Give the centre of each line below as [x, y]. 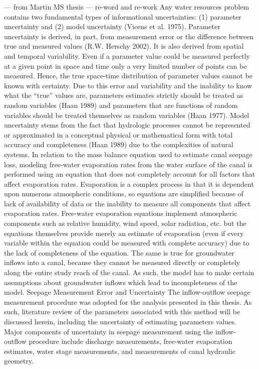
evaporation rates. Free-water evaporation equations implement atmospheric [121, 213]
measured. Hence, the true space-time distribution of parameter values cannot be [128, 76]
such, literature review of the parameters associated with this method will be [122, 312]
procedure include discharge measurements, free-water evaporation [131, 341]
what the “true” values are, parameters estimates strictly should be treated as [124, 95]
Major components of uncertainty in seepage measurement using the [109, 331]
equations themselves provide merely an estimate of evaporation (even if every [124, 233]
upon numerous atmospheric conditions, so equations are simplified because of [124, 194]
